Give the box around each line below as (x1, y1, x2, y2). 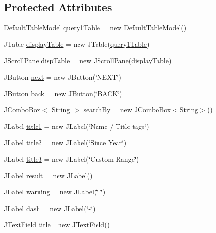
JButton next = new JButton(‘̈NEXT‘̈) (4, 71, 121, 82)
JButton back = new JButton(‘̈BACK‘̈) (4, 88, 122, 98)
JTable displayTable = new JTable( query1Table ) (4, 39, 150, 49)
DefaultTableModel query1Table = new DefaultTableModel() (4, 22, 187, 33)
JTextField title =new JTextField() (4, 219, 110, 230)
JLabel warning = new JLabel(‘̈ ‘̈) (4, 187, 106, 197)
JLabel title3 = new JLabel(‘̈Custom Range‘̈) (4, 153, 139, 164)
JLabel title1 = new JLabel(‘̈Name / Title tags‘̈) (4, 121, 149, 131)
